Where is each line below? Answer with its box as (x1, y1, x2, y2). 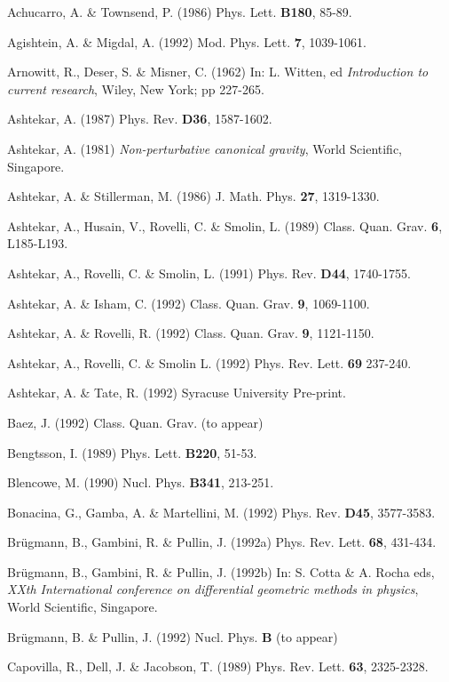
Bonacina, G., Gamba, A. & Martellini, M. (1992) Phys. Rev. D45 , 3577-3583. (7, 502, 436, 521)
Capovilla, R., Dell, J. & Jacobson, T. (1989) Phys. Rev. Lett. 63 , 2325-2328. (7, 657, 429, 676)
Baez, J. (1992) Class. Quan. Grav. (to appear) (7, 413, 264, 431)
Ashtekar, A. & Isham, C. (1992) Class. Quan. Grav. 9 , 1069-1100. (7, 293, 370, 312)
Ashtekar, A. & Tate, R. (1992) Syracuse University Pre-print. (7, 383, 346, 402)
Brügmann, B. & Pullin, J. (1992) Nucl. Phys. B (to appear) (7, 627, 338, 646)
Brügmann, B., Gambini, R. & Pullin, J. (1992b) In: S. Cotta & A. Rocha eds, (7, 562, 435, 581)
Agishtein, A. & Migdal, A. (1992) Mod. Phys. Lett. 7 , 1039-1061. (7, 32, 366, 51)
